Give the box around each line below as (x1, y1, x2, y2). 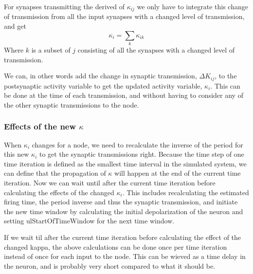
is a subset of (31, 44, 71, 55)
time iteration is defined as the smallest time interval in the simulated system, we (4, 158, 247, 168)
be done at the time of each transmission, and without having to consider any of (4, 90, 243, 100)
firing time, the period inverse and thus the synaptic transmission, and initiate (4, 197, 238, 207)
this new (4, 149, 29, 159)
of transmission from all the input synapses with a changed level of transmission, (4, 11, 245, 21)
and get (4, 21, 26, 31)
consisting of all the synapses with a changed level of (77, 44, 235, 55)
